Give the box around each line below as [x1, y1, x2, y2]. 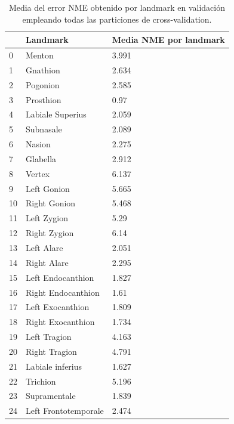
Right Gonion [26, 197, 76, 209]
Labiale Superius [26, 108, 87, 120]
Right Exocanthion [26, 315, 95, 328]
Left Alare [26, 242, 63, 253]
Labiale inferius [26, 360, 82, 372]
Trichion [26, 375, 56, 387]
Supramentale [26, 389, 76, 402]
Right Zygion [26, 227, 74, 239]
